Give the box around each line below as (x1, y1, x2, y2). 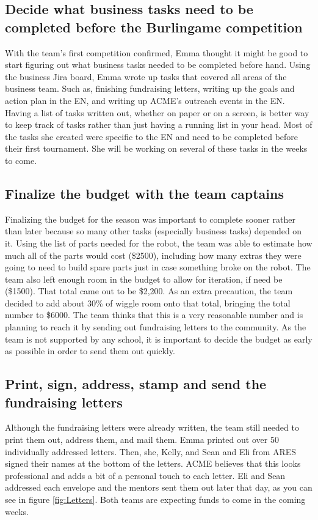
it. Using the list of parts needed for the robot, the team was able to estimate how (5, 236, 313, 249)
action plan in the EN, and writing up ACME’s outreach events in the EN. (5, 94, 285, 106)
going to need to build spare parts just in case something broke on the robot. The (5, 261, 311, 273)
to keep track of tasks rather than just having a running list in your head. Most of (5, 118, 313, 131)
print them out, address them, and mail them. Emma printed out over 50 (5, 433, 279, 446)
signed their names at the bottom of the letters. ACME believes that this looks (5, 457, 301, 470)
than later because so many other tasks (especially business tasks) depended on (5, 225, 302, 237)
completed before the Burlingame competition (5, 17, 303, 36)
